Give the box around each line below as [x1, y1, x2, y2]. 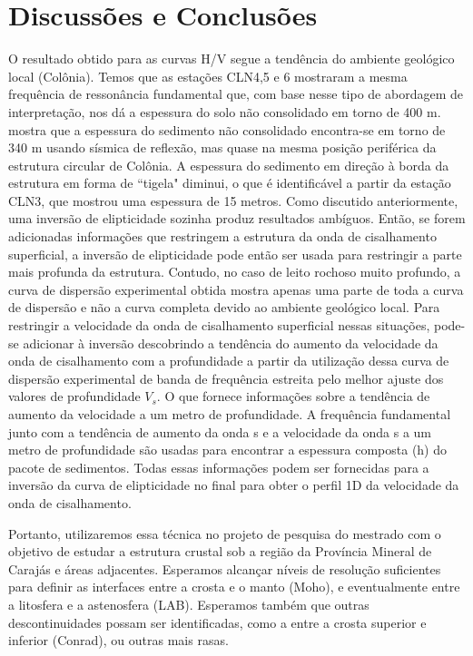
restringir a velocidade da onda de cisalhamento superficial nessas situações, [8, 316, 430, 335]
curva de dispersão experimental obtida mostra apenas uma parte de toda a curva [8, 279, 464, 299]
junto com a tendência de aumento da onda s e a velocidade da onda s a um [8, 422, 432, 441]
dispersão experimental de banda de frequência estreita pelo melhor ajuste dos [8, 368, 444, 387]
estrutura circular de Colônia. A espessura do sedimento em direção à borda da [8, 155, 449, 174]
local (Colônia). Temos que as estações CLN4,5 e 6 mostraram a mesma [8, 66, 408, 85]
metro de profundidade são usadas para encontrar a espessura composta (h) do [8, 440, 447, 459]
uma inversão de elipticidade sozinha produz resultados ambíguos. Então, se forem [8, 209, 466, 228]
